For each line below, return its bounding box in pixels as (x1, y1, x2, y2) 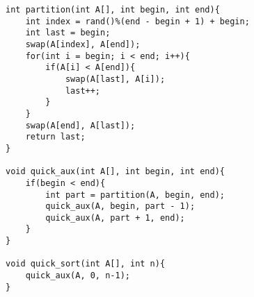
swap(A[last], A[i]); (65, 74, 166, 84)
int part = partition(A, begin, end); (45, 189, 225, 200)
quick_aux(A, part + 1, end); (45, 212, 185, 223)
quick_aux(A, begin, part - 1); (45, 201, 196, 212)
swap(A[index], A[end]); (25, 39, 141, 49)
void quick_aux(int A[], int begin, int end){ (6, 167, 225, 177)
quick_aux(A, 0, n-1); (25, 271, 130, 281)
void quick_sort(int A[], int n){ (6, 259, 166, 269)
